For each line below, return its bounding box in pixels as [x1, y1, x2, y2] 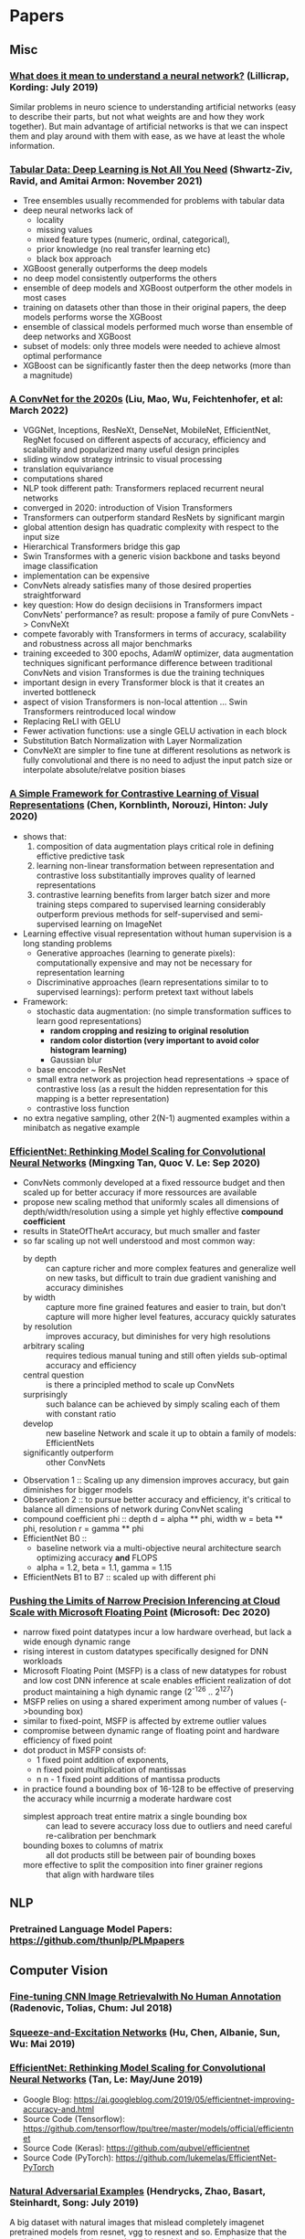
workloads [22, 1655, 63, 1667]
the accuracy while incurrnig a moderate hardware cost [22, 1793, 232, 1804]
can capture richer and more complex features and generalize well [45, 1262, 297, 1274]
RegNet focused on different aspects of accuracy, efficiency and [22, 435, 267, 446]
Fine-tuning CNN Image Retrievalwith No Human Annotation [9, 1990, 281, 2002]
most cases [22, 292, 67, 303]
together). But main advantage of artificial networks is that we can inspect [9, 121, 289, 132]
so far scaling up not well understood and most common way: [22, 1235, 256, 1247]
